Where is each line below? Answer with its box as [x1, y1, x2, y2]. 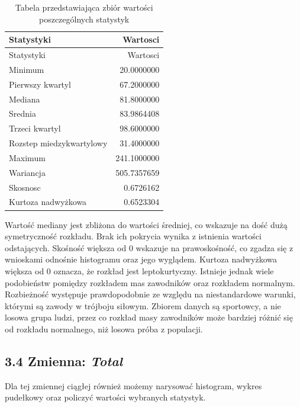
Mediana [9, 92, 40, 105]
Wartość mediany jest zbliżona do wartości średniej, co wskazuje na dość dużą [5, 218, 288, 230]
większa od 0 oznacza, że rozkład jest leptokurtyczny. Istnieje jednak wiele [5, 264, 274, 277]
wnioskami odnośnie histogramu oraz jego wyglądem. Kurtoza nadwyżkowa [5, 253, 278, 265]
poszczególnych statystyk [39, 12, 130, 25]
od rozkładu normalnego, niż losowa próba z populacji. [5, 322, 203, 335]
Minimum [9, 63, 44, 75]
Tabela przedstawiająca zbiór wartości [15, 1, 153, 13]
